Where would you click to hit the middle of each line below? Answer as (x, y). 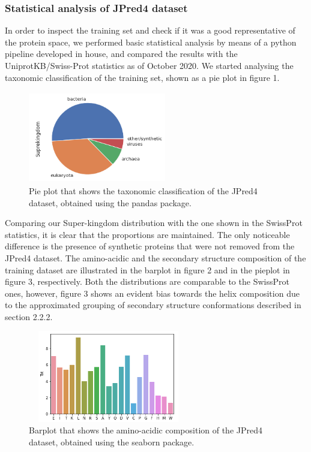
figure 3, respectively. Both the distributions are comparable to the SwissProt (147, 281)
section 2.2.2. (29, 316)
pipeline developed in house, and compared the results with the (121, 54)
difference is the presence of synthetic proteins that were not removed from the (150, 246)
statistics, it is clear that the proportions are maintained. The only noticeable (147, 234)
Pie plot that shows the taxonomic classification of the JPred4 (143, 190)
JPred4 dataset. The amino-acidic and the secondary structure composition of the (155, 257)
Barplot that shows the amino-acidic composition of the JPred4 (146, 430)
